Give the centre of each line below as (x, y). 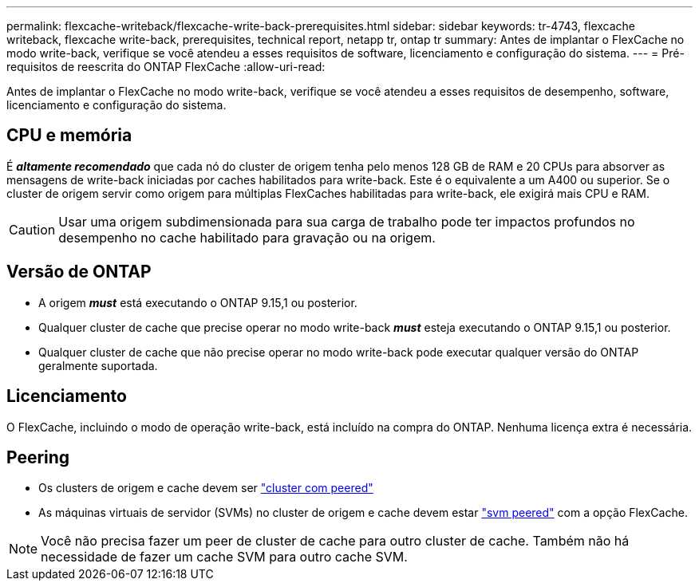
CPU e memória (69, 136)
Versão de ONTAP (79, 272)
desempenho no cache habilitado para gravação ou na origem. (247, 237)
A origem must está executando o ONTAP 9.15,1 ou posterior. (198, 302)
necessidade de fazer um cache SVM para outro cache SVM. (224, 557)
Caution (32, 229)
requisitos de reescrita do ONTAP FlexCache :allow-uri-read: (166, 67)
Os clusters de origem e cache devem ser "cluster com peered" (206, 488)
